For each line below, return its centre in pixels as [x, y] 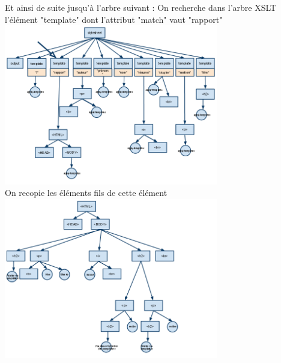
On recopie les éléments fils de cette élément [86, 193]
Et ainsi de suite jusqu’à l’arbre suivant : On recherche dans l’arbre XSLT [141, 7]
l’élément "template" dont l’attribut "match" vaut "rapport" [114, 19]
